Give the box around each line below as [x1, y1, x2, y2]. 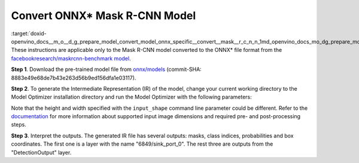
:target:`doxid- [11, 30, 47, 37]
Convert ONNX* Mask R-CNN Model [11, 9, 196, 22]
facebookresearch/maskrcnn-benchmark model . [11, 54, 131, 62]
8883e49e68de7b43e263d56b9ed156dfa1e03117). [11, 74, 136, 81]
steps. [11, 121, 26, 128]
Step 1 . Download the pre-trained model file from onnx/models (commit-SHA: [11, 66, 202, 73]
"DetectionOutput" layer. [11, 149, 72, 156]
